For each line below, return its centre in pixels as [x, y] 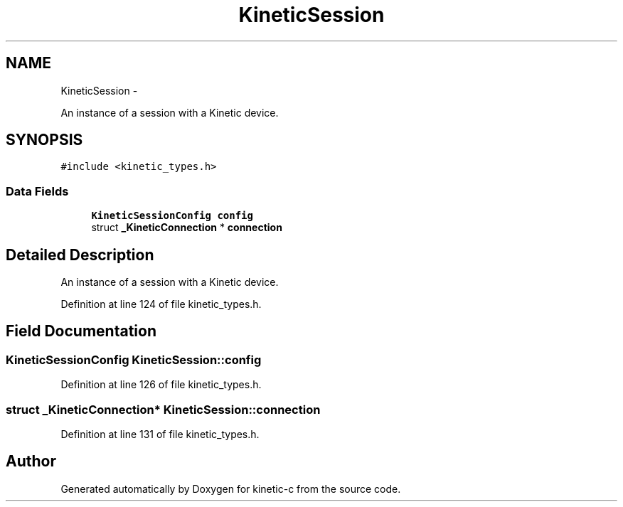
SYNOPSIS [44, 140]
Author [31, 461]
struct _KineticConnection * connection [187, 228]
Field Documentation [81, 331]
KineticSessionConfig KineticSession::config [134, 359]
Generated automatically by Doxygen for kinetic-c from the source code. [231, 489]
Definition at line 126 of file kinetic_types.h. [161, 385]
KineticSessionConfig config [172, 216]
